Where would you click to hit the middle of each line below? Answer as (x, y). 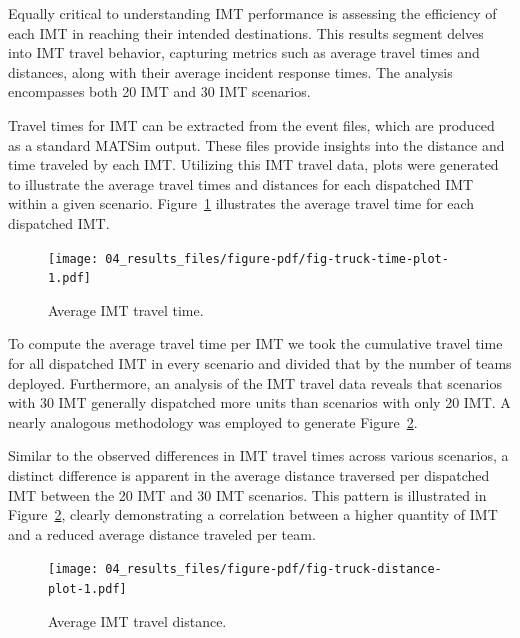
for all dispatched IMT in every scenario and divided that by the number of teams (260, 363)
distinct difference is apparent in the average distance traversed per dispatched (249, 475)
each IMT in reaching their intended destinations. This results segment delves (246, 32)
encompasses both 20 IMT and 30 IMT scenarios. (159, 91)
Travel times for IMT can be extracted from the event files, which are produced (251, 124)
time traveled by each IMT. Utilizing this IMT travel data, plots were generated (253, 164)
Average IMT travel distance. (137, 620)
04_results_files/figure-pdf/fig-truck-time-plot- (277, 258)
